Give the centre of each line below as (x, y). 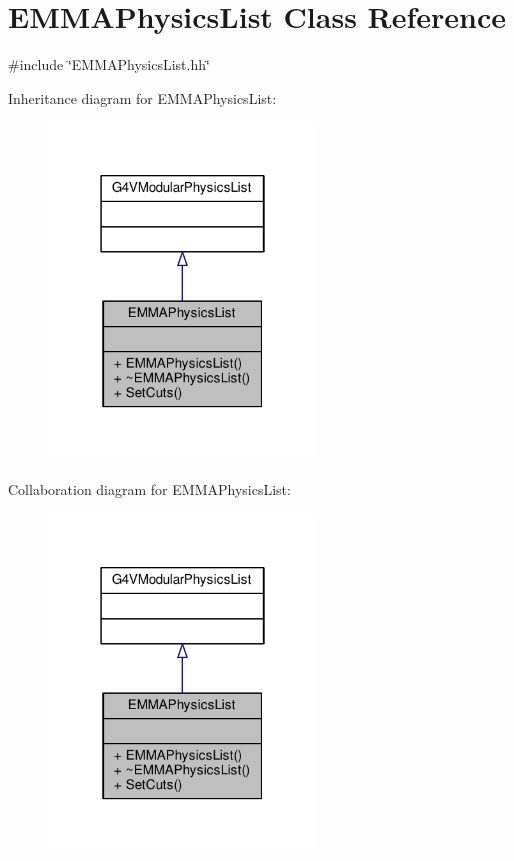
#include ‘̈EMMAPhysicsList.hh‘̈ (109, 64)
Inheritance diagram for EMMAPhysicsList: (142, 97)
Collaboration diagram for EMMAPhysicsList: (149, 488)
